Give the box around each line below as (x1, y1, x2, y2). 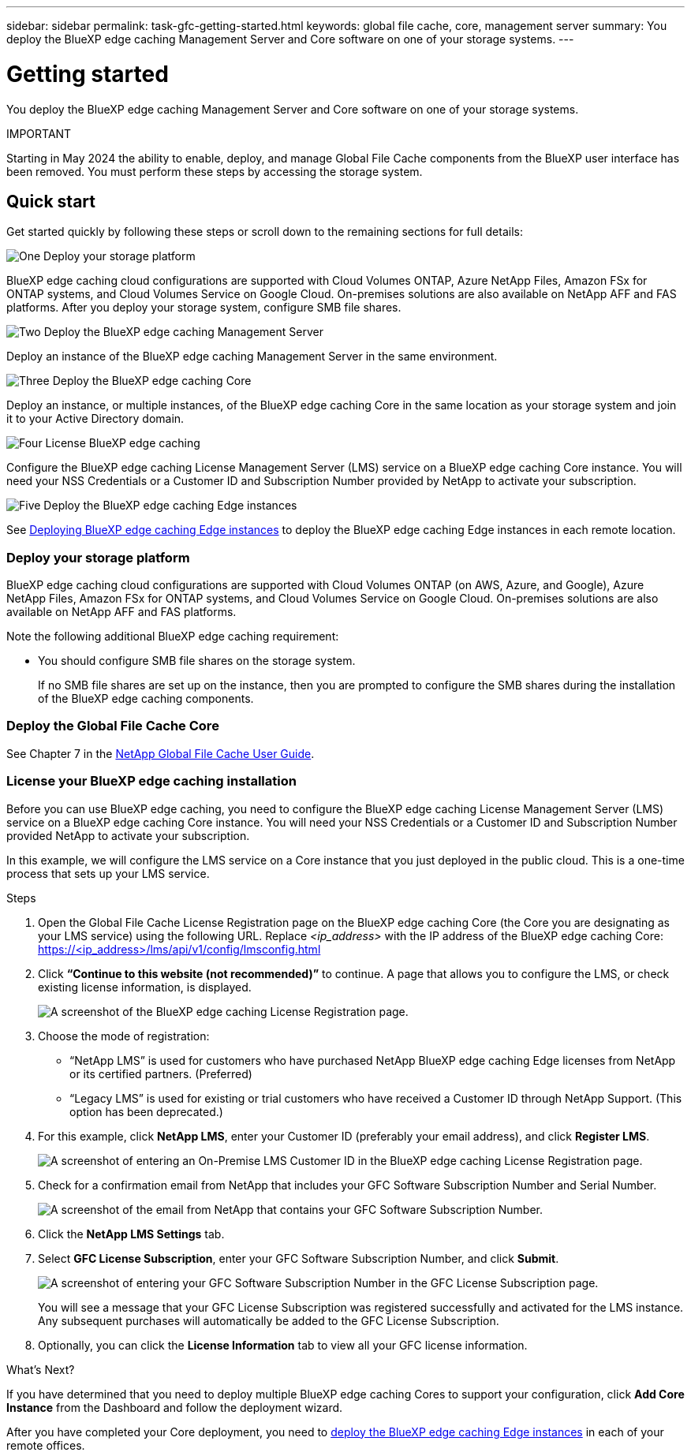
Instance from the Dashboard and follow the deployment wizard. (6, 1400, 343, 1414)
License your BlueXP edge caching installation (6, 773, 297, 790)
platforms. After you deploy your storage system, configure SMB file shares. (6, 301, 402, 315)
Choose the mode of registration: (38, 1029, 210, 1043)
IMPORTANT (6, 126, 72, 140)
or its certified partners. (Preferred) (69, 1066, 252, 1081)
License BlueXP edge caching (45, 436, 200, 450)
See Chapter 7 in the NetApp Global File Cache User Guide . (6, 746, 315, 760)
